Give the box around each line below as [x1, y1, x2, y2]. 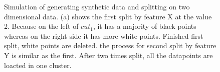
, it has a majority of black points [93, 21, 196, 31]
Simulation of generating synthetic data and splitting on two [4, 1, 190, 11]
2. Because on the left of [4, 21, 79, 31]
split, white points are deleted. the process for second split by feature [4, 40, 216, 51]
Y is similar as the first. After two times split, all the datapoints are [4, 50, 213, 60]
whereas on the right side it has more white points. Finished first [4, 30, 203, 41]
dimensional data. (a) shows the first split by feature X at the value [4, 11, 212, 21]
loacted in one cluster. [4, 60, 72, 70]
